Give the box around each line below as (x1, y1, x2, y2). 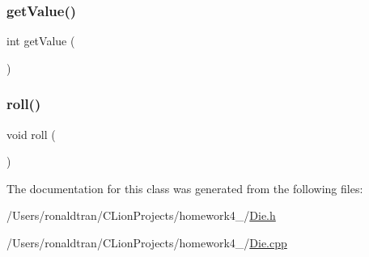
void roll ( (6, 125, 56, 142)
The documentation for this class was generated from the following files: (6, 179, 363, 196)
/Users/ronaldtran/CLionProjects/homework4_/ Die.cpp (6, 234, 287, 251)
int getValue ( (6, 32, 75, 49)
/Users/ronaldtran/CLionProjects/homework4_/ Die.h (6, 207, 276, 224)
